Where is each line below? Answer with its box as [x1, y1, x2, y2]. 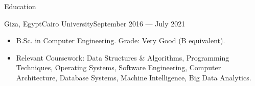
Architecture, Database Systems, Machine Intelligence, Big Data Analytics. [16, 72, 251, 82]
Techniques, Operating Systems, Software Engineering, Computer [16, 62, 221, 73]
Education [4, 1, 36, 11]
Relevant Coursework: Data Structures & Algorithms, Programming [16, 52, 229, 63]
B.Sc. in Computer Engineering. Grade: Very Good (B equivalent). [16, 35, 225, 46]
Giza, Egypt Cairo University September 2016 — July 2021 [4, 18, 186, 28]
